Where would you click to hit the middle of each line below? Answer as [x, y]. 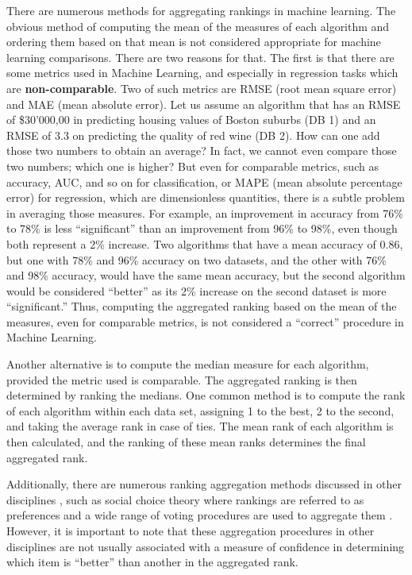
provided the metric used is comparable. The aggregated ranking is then [182, 379]
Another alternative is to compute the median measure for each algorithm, [188, 364]
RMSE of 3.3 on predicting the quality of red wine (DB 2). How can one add [193, 135]
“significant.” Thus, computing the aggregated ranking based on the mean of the [202, 306]
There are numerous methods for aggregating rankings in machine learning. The [201, 10]
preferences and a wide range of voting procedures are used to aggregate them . [200, 515]
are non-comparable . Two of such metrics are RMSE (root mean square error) [202, 88]
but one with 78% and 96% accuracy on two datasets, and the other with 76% [196, 259]
